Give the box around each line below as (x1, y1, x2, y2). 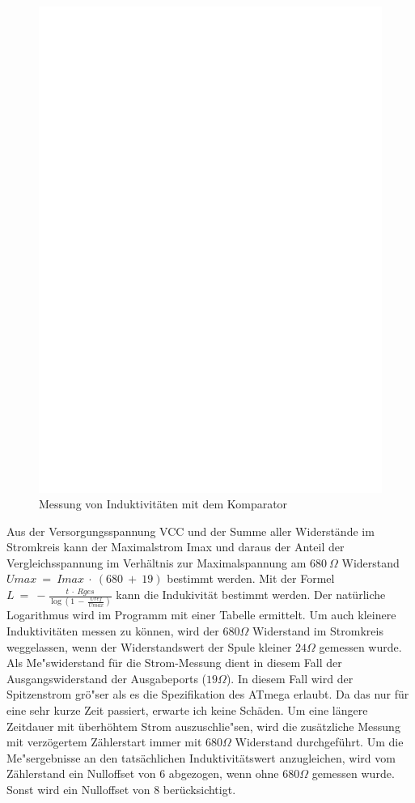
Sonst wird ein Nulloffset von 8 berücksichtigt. (6, 780, 236, 797)
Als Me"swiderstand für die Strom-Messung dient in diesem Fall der (6, 654, 342, 671)
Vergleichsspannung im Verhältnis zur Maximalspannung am (6, 554, 307, 571)
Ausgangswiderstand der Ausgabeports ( (6, 669, 207, 686)
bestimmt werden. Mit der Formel (167, 570, 335, 587)
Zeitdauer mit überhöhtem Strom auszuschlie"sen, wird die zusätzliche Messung (6, 717, 400, 734)
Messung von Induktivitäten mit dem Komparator (39, 495, 288, 512)
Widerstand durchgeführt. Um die (235, 733, 404, 750)
